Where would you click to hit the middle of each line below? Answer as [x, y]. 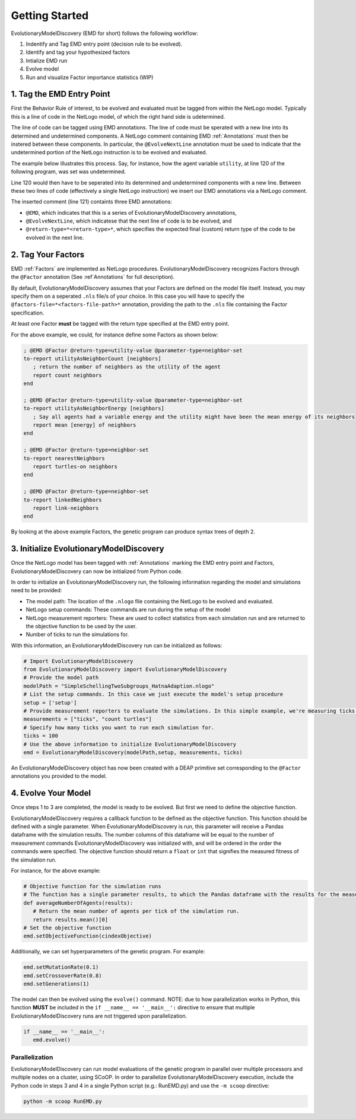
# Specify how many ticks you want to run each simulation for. [119, 727]
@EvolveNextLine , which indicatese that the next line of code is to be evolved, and [129, 221]
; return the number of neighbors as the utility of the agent [127, 367]
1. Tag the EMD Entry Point [61, 94]
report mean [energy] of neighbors [85, 425]
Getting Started [50, 15]
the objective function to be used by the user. [81, 626]
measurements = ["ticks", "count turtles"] [88, 719]
